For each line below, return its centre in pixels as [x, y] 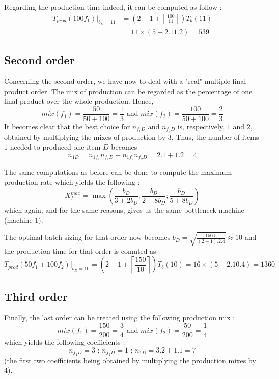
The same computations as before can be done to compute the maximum [118, 172]
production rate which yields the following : [72, 182]
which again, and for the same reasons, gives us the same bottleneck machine [124, 210]
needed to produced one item [55, 147]
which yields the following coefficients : [65, 342]
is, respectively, [201, 126]
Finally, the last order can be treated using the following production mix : [120, 317]
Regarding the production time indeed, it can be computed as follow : [113, 7]
